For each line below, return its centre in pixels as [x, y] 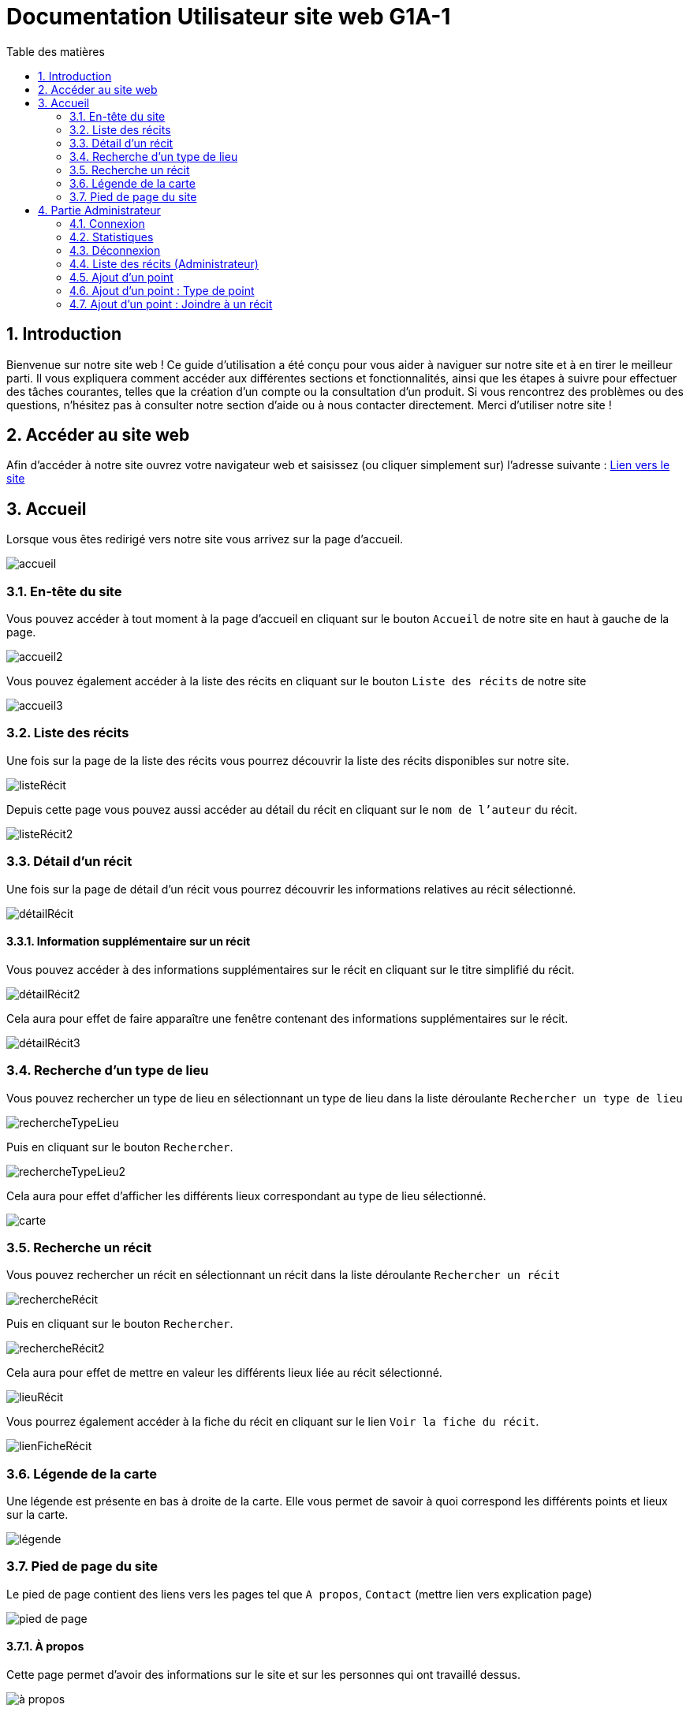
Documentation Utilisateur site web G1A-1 [229, 17]
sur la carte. [37, 1514]
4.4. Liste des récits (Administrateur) [164, 263]
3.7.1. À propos [45, 1647]
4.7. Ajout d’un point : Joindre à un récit [171, 304]
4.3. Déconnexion [115, 250]
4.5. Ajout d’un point [121, 277]
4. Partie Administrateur [99, 210]
